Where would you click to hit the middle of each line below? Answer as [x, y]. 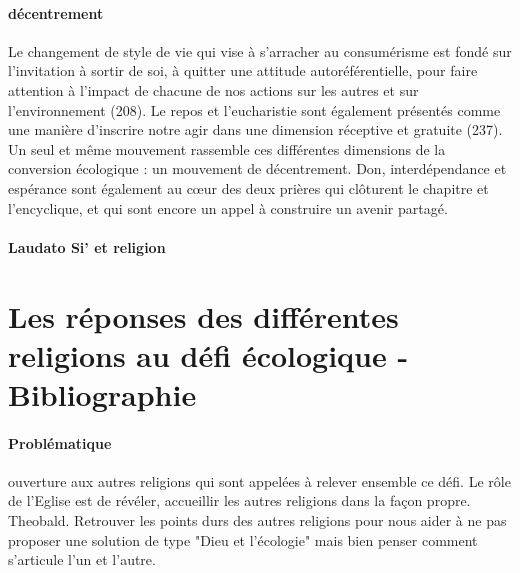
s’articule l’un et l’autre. [82, 559]
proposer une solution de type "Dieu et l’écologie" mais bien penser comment [243, 539]
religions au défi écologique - [208, 354]
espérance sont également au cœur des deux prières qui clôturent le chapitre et [248, 187]
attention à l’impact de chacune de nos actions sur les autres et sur [213, 89]
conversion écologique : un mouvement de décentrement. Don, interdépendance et [257, 168]
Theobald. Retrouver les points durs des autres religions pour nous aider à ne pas [257, 520]
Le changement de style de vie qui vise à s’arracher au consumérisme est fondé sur [260, 50]
